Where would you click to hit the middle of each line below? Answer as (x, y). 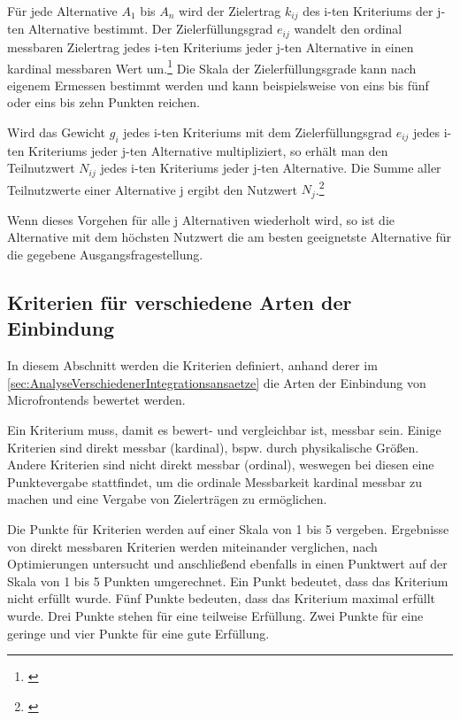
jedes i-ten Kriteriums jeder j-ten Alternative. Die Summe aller (271, 168)
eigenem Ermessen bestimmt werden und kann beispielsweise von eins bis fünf (218, 85)
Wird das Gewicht (57, 132)
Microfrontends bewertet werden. (96, 400)
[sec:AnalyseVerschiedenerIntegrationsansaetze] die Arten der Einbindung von (217, 382)
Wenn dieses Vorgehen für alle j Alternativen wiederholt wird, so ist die (201, 219)
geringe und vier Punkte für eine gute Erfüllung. (138, 633)
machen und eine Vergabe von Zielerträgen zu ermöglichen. (167, 499)
